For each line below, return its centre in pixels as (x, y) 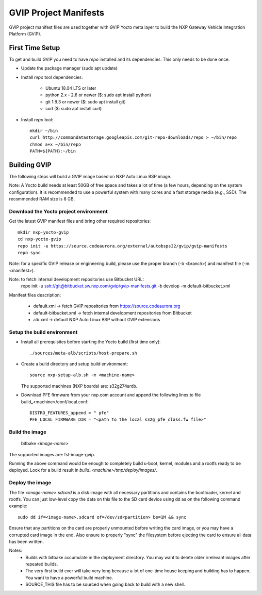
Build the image (28, 432)
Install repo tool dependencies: (52, 77)
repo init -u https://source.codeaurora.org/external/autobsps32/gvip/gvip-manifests (123, 246)
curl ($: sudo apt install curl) (74, 109)
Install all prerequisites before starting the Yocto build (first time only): (91, 342)
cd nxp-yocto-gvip (40, 239)
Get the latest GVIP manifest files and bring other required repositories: (80, 221)
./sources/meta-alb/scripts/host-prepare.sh (84, 353)
